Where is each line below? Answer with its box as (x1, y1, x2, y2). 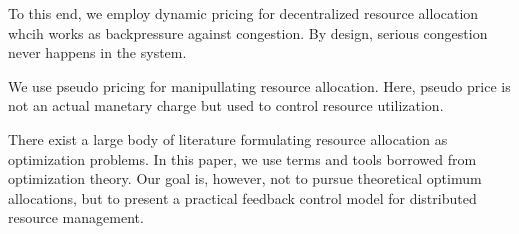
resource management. (8, 207, 144, 228)
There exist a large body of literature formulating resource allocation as (8, 128, 448, 149)
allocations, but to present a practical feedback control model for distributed (8, 187, 477, 208)
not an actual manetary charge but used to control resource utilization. (8, 95, 444, 116)
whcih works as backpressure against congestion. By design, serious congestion (8, 22, 488, 43)
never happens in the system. (8, 42, 187, 63)
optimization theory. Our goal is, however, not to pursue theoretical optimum (8, 168, 482, 189)
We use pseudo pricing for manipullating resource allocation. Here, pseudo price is (8, 75, 511, 96)
